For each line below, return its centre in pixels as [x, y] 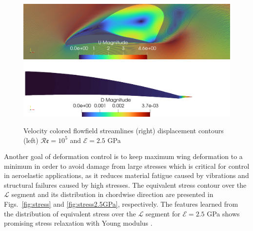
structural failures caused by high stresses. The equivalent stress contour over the [125, 185]
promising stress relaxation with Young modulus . [78, 223]
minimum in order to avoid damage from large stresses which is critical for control [127, 166]
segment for [163, 213]
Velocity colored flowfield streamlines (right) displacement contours [124, 130]
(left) [31, 140]
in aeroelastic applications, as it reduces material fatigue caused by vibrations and [126, 175]
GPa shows [223, 213]
